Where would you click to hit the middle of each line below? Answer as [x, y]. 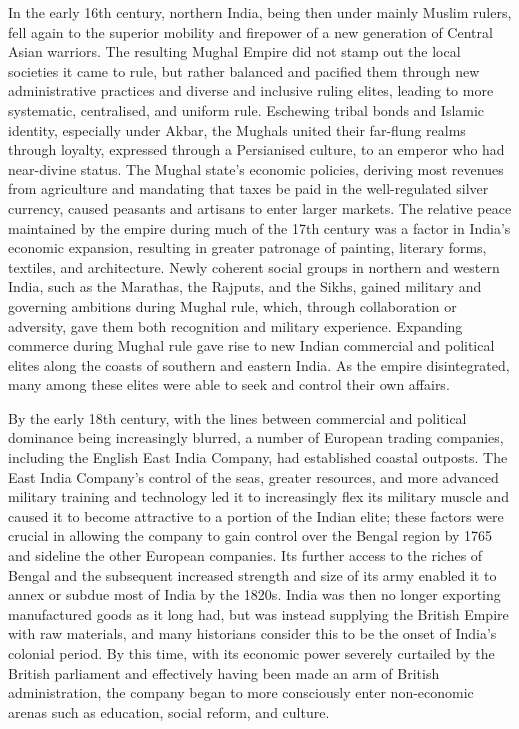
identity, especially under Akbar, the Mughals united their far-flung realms [237, 129]
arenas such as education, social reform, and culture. [169, 711]
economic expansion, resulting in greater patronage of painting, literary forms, [247, 247]
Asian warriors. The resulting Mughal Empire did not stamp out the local [234, 51]
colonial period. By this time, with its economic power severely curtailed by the [251, 653]
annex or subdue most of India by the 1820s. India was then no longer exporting [254, 594]
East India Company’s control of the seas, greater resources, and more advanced [253, 476]
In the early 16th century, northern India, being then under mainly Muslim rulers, [260, 12]
